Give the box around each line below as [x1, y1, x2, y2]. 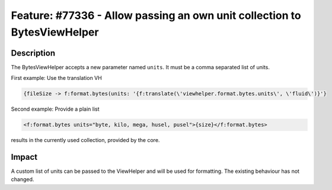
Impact [11, 152, 38, 162]
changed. [11, 176, 34, 183]
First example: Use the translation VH [11, 75, 102, 82]
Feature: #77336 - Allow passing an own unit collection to [11, 9, 302, 22]
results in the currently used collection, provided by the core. [11, 137, 160, 144]
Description [11, 48, 56, 58]
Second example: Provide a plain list [11, 105, 100, 112]
